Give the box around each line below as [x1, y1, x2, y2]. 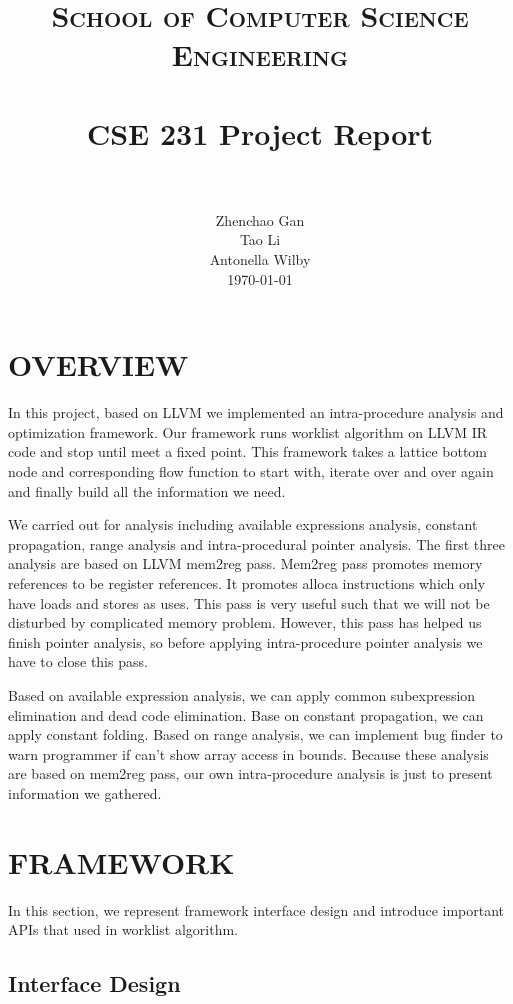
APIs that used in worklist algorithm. [8, 919, 238, 940]
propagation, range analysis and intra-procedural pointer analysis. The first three [8, 533, 505, 554]
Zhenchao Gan [215, 209, 305, 230]
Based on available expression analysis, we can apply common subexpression [8, 684, 476, 705]
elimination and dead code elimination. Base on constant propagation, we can [8, 704, 484, 725]
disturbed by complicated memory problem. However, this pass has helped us [8, 612, 482, 633]
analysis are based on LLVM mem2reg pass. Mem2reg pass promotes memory [8, 553, 483, 574]
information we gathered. [8, 782, 162, 803]
